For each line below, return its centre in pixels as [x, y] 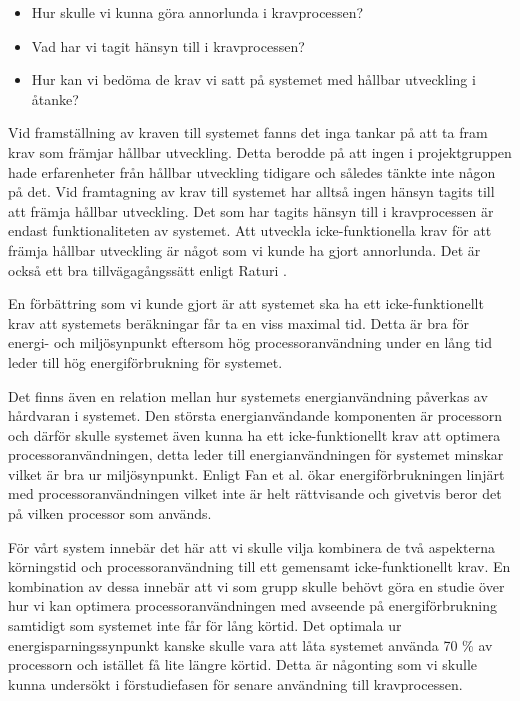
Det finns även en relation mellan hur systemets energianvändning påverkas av [248, 395]
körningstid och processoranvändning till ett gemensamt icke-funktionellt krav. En [259, 566]
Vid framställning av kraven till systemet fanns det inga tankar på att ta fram [248, 132]
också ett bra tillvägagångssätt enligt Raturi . [147, 269]
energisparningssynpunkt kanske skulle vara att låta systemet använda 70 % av [250, 644]
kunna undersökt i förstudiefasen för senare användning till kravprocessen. [235, 683]
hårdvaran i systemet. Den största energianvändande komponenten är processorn [255, 415]
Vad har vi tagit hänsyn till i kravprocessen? [168, 45]
